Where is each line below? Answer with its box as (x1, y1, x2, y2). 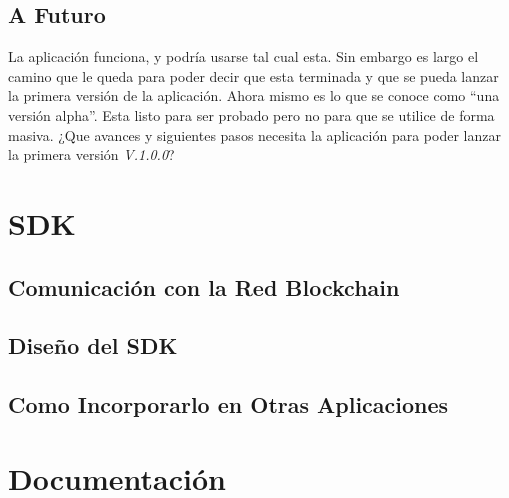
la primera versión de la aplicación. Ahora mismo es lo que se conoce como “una (8, 85, 500, 106)
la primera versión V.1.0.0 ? (8, 144, 175, 165)
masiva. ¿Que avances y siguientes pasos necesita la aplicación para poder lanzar (8, 124, 501, 145)
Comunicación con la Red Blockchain (8, 271, 400, 302)
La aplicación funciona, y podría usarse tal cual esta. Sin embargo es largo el (8, 46, 479, 67)
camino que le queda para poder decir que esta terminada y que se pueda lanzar (8, 65, 499, 86)
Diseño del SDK (8, 330, 178, 361)
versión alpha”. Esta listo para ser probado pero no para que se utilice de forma (8, 104, 495, 125)
